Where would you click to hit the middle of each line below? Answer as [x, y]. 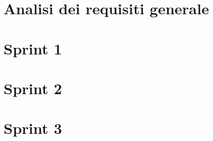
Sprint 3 [33, 128]
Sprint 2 [33, 88]
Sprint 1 [33, 48]
